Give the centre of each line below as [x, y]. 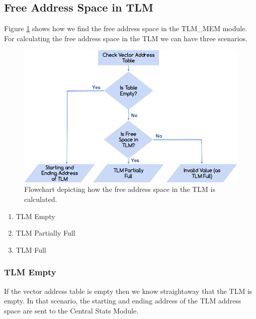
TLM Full [31, 249]
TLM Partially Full [46, 233]
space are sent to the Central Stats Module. [71, 310]
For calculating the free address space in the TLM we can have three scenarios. [126, 38]
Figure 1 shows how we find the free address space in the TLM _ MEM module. [126, 28]
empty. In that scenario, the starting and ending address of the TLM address [123, 301]
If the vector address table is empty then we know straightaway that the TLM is [128, 291]
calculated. [41, 199]
